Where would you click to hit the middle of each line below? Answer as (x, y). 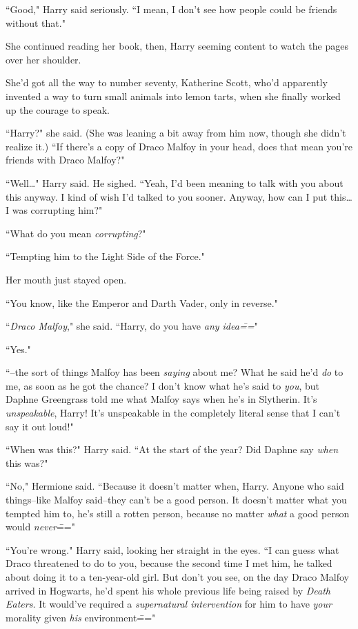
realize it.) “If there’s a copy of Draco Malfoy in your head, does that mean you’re (179, 146)
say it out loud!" (40, 426)
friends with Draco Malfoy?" (65, 160)
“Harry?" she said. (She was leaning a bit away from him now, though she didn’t (176, 133)
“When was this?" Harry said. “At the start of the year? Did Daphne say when (172, 449)
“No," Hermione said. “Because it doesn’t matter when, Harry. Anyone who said (175, 486)
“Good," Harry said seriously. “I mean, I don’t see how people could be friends (171, 9)
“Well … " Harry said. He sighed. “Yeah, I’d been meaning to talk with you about (175, 182)
